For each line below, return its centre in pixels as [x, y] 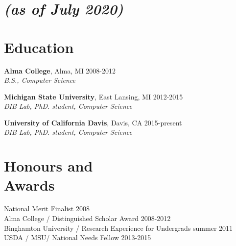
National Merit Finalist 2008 [47, 209]
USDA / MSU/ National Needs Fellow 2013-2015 [78, 237]
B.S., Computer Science [40, 80]
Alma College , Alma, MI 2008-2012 [60, 70]
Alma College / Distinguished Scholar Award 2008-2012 [87, 218]
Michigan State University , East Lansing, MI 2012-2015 [94, 96]
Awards [29, 185]
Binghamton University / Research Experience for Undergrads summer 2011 [118, 228]
